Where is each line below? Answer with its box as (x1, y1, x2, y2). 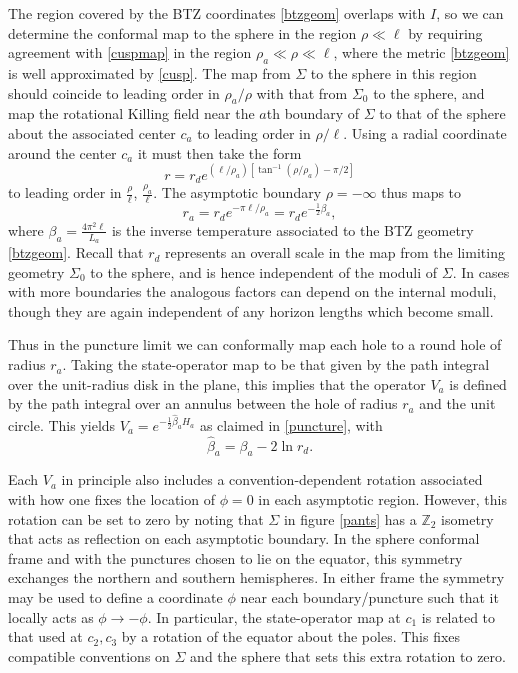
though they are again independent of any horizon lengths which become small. (8, 300, 494, 321)
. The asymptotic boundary (153, 182, 322, 203)
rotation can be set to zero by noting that (8, 508, 264, 529)
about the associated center (8, 122, 176, 143)
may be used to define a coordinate (8, 587, 223, 608)
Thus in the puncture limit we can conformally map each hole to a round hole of (8, 334, 502, 355)
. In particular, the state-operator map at (147, 606, 401, 627)
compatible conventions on (8, 645, 170, 666)
